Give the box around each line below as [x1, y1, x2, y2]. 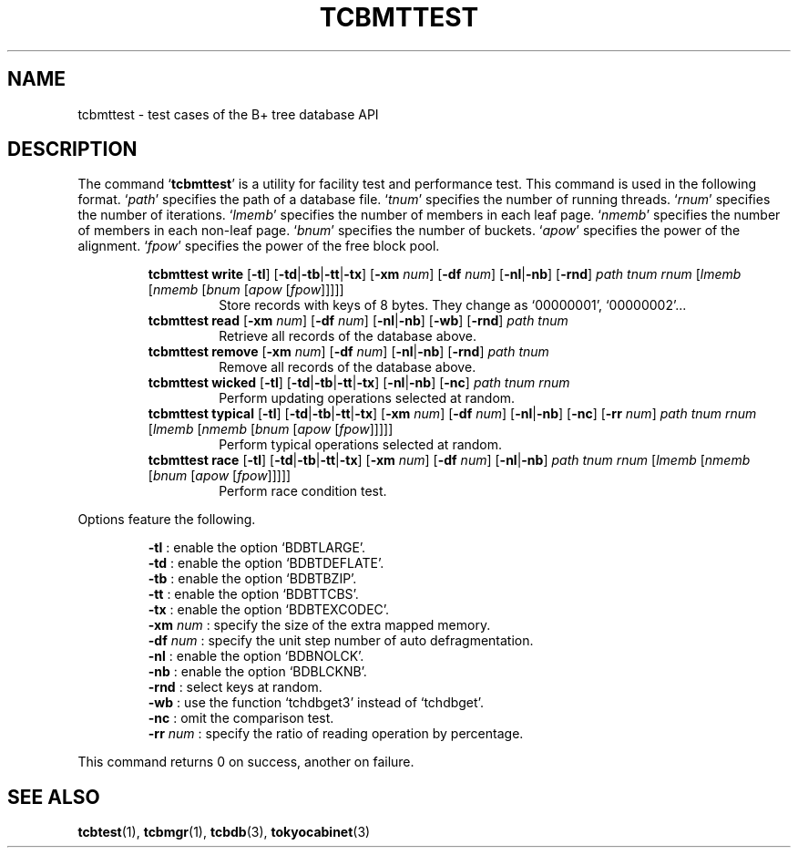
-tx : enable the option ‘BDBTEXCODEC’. [148, 602, 390, 618]
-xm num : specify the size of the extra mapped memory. [148, 617, 491, 634]
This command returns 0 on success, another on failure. [77, 754, 414, 770]
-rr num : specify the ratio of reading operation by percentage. [148, 726, 524, 742]
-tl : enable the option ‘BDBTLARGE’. [148, 540, 366, 556]
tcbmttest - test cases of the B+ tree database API [77, 106, 379, 122]
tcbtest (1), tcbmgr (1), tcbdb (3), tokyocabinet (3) [77, 824, 371, 840]
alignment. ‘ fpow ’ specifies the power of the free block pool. [77, 238, 440, 254]
